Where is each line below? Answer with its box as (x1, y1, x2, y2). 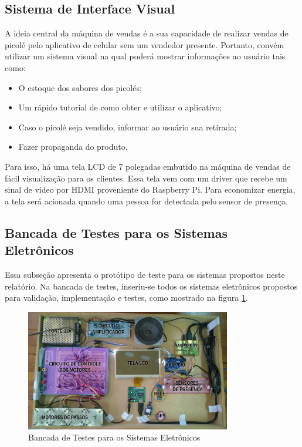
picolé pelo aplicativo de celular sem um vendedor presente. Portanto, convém (5, 38, 284, 51)
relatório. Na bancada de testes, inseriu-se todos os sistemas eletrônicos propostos (5, 280, 298, 292)
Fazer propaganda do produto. (18, 140, 128, 153)
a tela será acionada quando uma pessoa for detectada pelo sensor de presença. (5, 194, 288, 207)
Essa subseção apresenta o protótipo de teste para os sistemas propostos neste (5, 268, 285, 280)
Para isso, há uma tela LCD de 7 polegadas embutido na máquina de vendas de (5, 160, 291, 172)
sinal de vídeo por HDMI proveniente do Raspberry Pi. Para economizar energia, (5, 183, 296, 196)
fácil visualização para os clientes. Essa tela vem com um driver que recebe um (5, 172, 287, 184)
